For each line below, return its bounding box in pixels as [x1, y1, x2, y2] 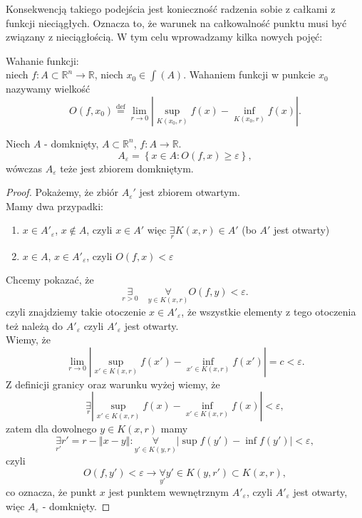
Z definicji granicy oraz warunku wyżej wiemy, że [6, 376, 220, 391]
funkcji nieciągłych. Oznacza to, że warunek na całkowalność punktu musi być [6, 15, 347, 30]
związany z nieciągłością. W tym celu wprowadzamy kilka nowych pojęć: [6, 29, 323, 44]
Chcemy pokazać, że [6, 272, 94, 287]
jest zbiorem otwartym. [139, 185, 240, 200]
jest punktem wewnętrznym [108, 485, 229, 499]
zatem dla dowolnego [6, 421, 97, 436]
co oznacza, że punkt [6, 485, 97, 499]
